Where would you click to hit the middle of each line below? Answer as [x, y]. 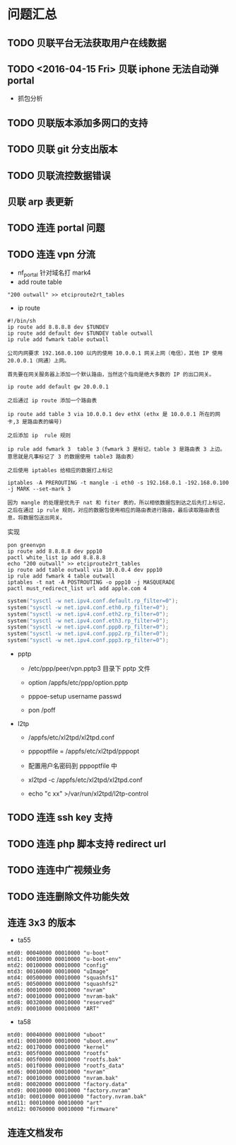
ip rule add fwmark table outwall [58, 339]
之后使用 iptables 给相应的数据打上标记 [60, 470]
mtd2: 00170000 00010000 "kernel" [58, 1047]
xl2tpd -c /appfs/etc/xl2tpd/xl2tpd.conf [85, 780]
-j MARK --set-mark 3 [39, 489]
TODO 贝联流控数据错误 [59, 175]
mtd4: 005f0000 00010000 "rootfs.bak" [64, 1060]
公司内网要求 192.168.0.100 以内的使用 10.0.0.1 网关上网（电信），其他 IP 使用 [115, 353]
